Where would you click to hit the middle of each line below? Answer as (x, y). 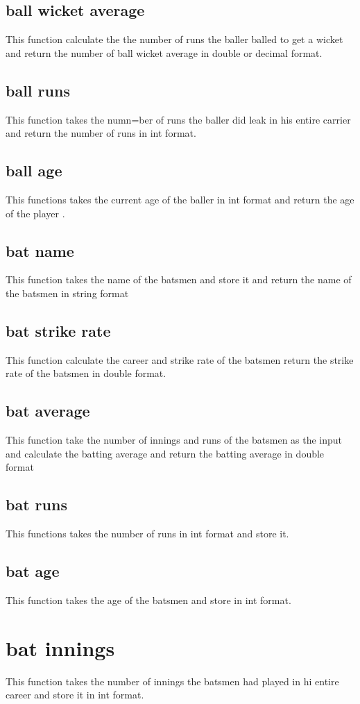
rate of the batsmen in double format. (86, 373)
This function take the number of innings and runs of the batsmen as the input (174, 440)
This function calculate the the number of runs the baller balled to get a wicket (174, 39)
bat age (33, 571)
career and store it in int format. (75, 695)
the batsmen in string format (67, 293)
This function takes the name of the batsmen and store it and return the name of (179, 279)
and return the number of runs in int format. (101, 133)
